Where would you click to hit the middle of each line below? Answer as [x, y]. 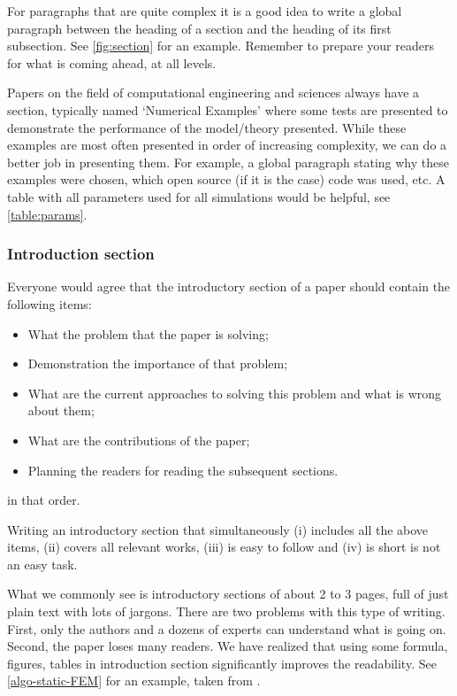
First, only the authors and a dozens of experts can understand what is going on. [227, 628]
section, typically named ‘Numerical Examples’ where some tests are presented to [228, 109]
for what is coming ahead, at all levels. [112, 62]
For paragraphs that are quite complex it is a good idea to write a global [205, 11]
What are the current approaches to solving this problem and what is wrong [235, 393]
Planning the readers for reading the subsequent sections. [183, 470]
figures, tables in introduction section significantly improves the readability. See [222, 663]
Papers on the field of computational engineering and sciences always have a [213, 93]
